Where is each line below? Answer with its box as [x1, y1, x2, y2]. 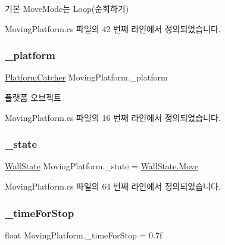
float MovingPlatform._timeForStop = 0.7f [5, 228, 162, 241]
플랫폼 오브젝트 [5, 91, 61, 103]
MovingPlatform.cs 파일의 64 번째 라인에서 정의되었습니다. [5, 180, 221, 192]
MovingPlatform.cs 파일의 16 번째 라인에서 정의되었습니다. [5, 111, 221, 123]
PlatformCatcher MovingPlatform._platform [5, 71, 168, 83]
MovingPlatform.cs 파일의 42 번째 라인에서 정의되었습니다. [5, 22, 221, 35]
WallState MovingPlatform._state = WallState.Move [5, 160, 199, 172]
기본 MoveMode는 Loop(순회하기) [5, 2, 129, 14]
